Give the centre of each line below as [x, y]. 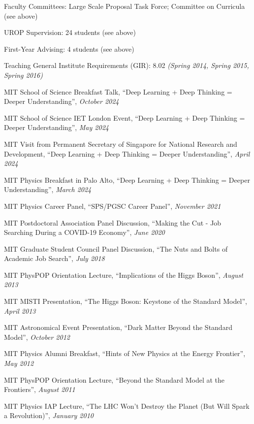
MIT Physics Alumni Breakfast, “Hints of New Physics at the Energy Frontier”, [125, 353]
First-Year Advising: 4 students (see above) [69, 49]
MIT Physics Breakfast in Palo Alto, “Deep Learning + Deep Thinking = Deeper [127, 179]
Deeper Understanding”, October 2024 [62, 101]
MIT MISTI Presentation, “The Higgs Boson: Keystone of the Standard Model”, [126, 301]
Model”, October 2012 [37, 337]
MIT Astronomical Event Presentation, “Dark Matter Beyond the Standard [118, 327]
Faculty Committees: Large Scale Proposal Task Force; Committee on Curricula [125, 6]
